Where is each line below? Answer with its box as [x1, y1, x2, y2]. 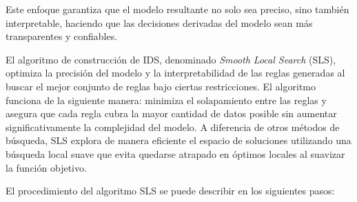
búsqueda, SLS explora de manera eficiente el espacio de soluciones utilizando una [6, 133, 351, 148]
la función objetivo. [6, 160, 87, 174]
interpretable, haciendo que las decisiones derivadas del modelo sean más [6, 15, 313, 30]
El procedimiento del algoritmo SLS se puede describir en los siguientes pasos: [6, 183, 335, 198]
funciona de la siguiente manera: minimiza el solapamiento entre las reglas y [6, 92, 327, 107]
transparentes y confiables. [6, 29, 118, 43]
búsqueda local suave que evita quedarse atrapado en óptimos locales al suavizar [6, 146, 345, 161]
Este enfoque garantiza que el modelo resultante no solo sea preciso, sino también [6, 2, 349, 16]
